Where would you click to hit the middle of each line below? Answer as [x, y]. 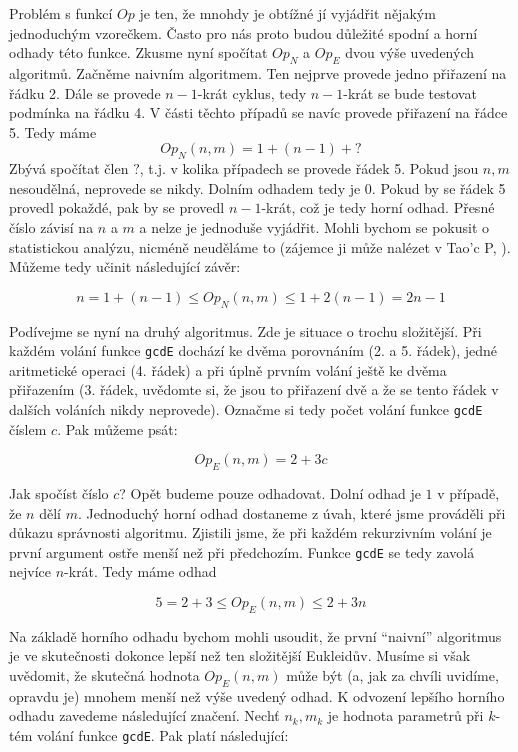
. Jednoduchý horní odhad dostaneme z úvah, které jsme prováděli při [291, 512]
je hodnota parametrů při [405, 715]
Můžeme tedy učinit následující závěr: [125, 266]
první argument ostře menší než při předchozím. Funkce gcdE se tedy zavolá [242, 551]
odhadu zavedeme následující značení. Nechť [144, 715]
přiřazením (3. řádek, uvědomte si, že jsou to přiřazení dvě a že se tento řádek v [254, 389]
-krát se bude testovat [410, 92]
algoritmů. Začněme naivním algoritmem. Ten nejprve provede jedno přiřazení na [258, 72]
